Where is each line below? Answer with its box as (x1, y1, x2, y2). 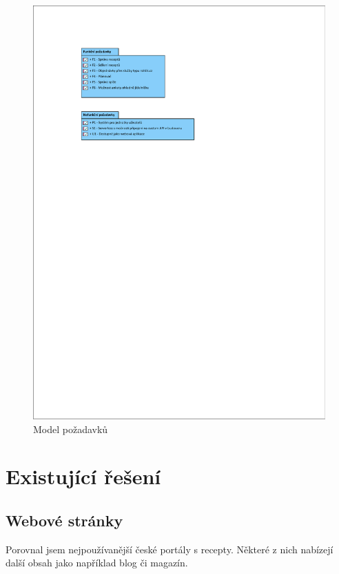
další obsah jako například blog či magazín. (6, 555, 188, 570)
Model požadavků (33, 421, 108, 436)
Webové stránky (6, 510, 123, 531)
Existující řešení (6, 462, 161, 490)
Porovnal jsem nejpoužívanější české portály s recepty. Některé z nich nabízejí (6, 542, 333, 556)
